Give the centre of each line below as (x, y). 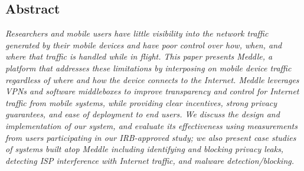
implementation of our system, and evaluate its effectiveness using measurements (151, 125)
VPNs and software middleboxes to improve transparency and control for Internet (152, 91)
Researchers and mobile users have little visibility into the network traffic (137, 33)
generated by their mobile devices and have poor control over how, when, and (144, 45)
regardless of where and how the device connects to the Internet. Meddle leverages (152, 79)
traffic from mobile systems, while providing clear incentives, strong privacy (141, 102)
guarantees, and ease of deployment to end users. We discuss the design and (143, 114)
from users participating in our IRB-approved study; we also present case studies (151, 137)
